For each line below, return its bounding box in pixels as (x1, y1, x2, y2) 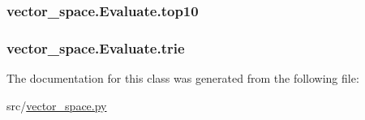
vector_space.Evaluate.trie (6, 37, 185, 58)
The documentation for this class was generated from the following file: (6, 70, 359, 87)
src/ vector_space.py (6, 96, 107, 114)
